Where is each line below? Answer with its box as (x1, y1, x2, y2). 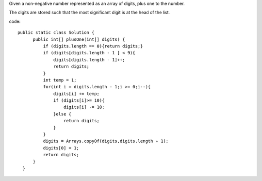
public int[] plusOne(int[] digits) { (33, 36, 126, 42)
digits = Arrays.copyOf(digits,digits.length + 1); (43, 138, 169, 144)
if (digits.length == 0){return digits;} (43, 43, 143, 49)
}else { (53, 111, 72, 116)
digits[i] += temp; (53, 91, 99, 97)
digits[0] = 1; (43, 145, 80, 150)
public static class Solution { (17, 30, 95, 35)
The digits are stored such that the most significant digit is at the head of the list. (9, 10, 170, 16)
